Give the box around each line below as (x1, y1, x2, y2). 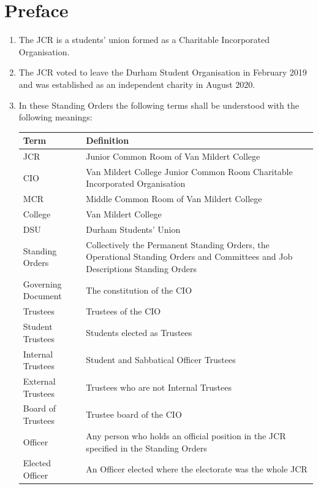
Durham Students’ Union (86, 223, 181, 235)
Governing (23, 277, 62, 290)
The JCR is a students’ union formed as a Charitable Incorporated (18, 33, 270, 46)
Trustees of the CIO (86, 305, 161, 318)
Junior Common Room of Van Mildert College (86, 150, 260, 163)
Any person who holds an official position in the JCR (86, 429, 286, 442)
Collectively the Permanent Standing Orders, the (86, 238, 270, 251)
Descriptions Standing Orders (86, 262, 197, 275)
